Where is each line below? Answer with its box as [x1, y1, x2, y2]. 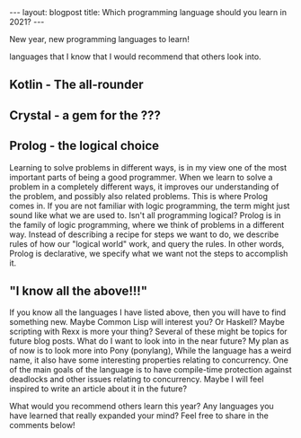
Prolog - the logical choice [9, 138, 160, 153]
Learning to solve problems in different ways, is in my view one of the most [9, 162, 288, 172]
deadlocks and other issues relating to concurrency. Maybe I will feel [9, 374, 264, 385]
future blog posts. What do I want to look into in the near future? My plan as [9, 336, 289, 346]
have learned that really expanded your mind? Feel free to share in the [9, 410, 270, 421]
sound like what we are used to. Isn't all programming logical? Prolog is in [9, 209, 281, 221]
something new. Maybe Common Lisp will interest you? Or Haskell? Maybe [9, 317, 285, 328]
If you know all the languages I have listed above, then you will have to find [9, 307, 287, 318]
